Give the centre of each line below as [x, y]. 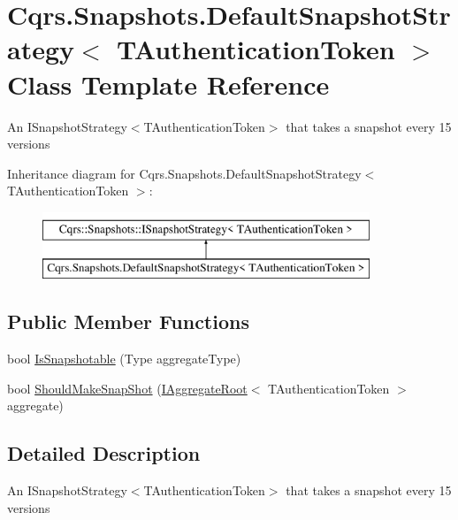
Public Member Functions [128, 321]
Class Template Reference [168, 84]
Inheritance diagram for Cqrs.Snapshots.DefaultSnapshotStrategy [184, 173]
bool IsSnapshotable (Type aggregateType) [124, 359]
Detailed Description [104, 453]
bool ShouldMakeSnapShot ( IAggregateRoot [127, 388]
